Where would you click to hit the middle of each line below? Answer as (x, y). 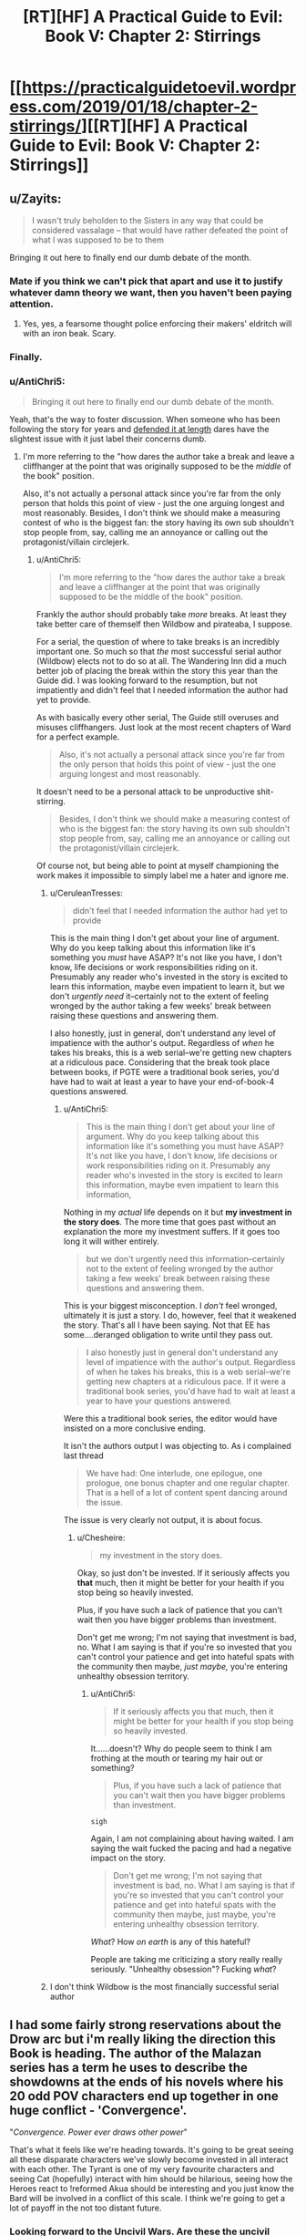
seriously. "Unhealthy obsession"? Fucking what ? (184, 1969)
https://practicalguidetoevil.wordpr (159, 88)
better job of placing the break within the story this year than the (157, 670)
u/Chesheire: (101, 1537)
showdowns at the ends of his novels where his (147, 2081)
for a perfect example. (78, 737)
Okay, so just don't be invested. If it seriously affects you (183, 1573)
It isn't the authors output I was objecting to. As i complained (177, 1445)
